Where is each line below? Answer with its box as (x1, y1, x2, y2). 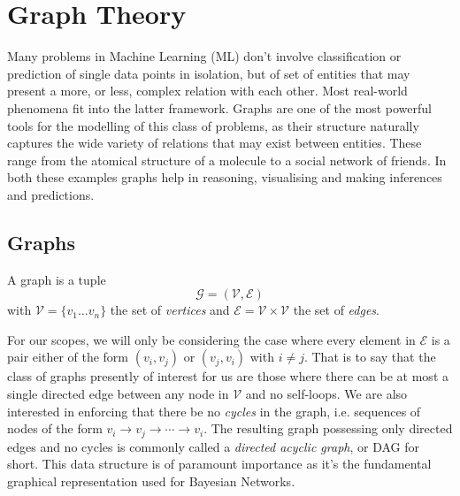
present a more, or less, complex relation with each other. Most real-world (7, 81, 408, 100)
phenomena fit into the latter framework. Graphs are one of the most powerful (7, 98, 432, 117)
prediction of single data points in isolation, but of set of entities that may (7, 64, 410, 82)
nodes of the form (7, 419, 103, 438)
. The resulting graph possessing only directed (203, 419, 453, 438)
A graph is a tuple (7, 270, 106, 288)
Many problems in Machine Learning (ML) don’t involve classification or (7, 47, 402, 65)
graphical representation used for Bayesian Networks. (7, 471, 295, 490)
